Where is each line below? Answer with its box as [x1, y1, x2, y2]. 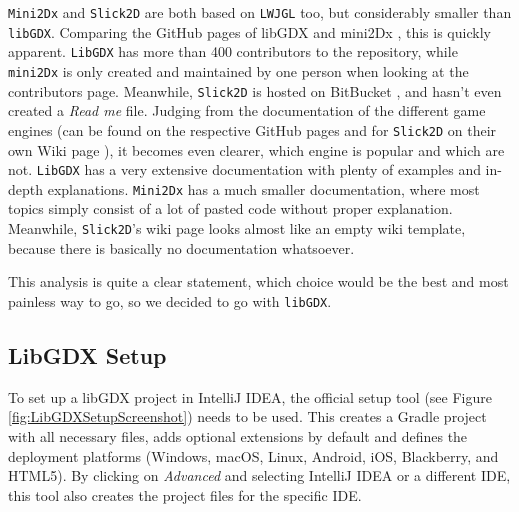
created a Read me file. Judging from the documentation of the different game [8, 100, 486, 121]
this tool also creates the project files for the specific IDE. [8, 484, 362, 505]
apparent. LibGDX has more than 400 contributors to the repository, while [8, 41, 458, 62]
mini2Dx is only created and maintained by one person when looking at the [8, 60, 469, 81]
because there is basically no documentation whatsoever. [8, 237, 355, 258]
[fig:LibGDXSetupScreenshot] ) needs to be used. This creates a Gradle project [8, 406, 487, 427]
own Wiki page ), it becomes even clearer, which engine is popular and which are [8, 139, 505, 160]
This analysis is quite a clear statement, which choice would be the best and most [8, 271, 509, 292]
